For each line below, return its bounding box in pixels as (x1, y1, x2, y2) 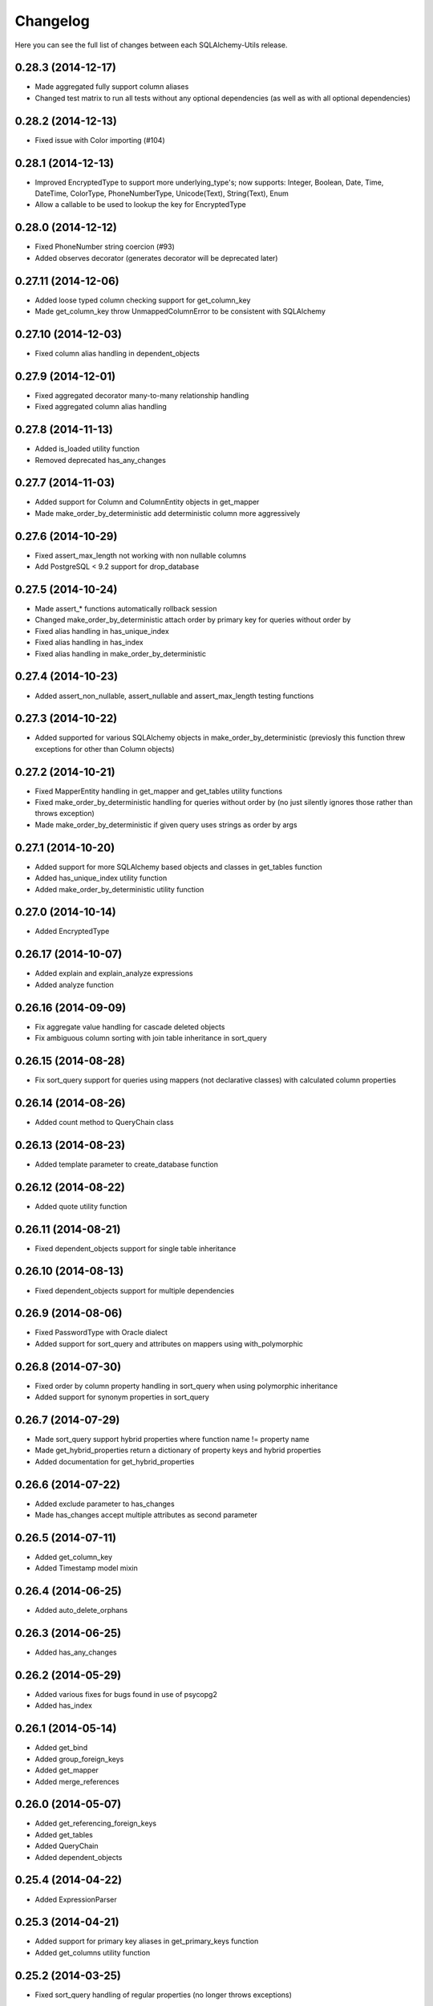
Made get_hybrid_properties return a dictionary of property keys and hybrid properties (34, 1445, 322, 1456)
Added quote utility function (34, 1201, 127, 1211)
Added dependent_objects (34, 1852, 123, 1862)
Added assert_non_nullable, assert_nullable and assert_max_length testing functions (34, 691, 314, 700)
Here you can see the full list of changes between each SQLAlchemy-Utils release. (14, 40, 288, 50)
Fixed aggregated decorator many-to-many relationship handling (34, 390, 249, 400)
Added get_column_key (34, 1552, 112, 1561)
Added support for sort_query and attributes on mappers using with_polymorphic (34, 1338, 304, 1348)
